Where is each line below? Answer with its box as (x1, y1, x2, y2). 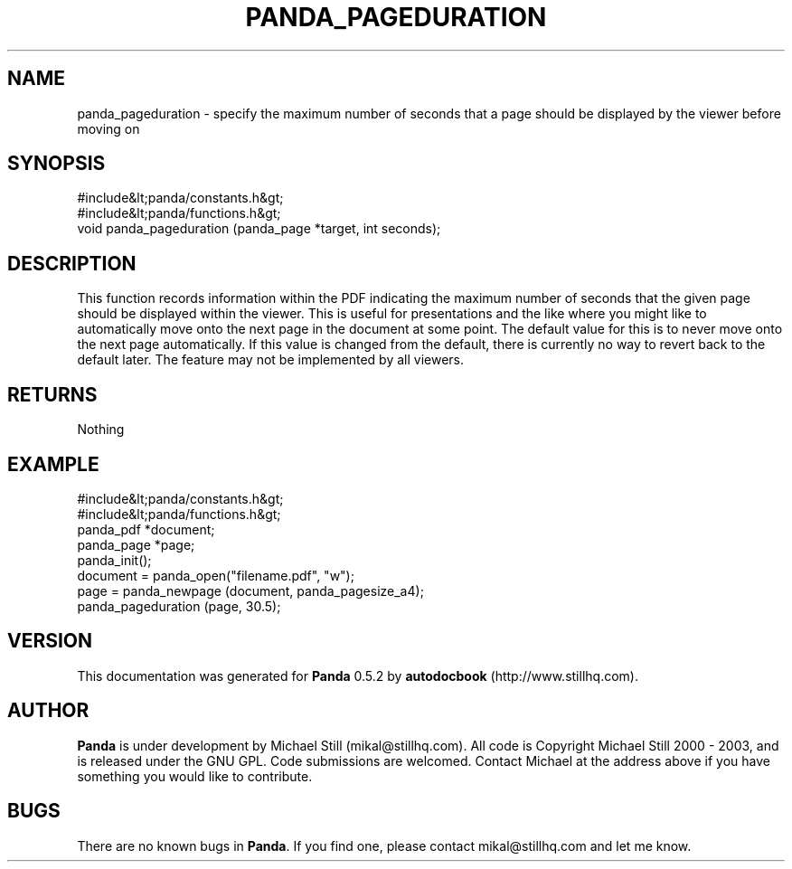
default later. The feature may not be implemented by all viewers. (77, 352, 464, 368)
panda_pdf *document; (77, 521, 215, 537)
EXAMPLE (7, 452, 99, 476)
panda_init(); (77, 552, 152, 568)
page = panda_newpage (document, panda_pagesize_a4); (77, 582, 424, 599)
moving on (77, 120, 140, 137)
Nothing (77, 421, 125, 438)
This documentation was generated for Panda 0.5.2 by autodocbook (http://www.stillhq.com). (77, 667, 638, 684)
